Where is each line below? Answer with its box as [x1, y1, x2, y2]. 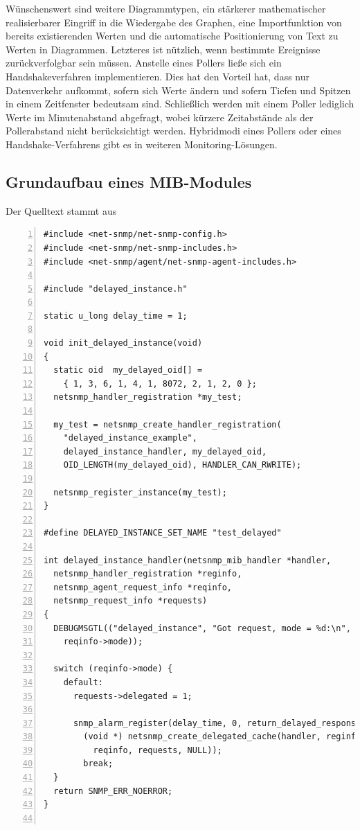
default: [63, 677, 103, 687]
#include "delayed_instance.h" [44, 283, 188, 294]
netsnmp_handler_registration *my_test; [53, 392, 242, 403]
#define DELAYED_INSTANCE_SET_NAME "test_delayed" [44, 528, 282, 538]
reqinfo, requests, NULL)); [93, 745, 222, 755]
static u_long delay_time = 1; [44, 310, 188, 321]
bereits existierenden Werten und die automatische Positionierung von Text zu [6, 28, 339, 43]
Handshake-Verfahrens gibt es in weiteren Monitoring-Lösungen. [6, 136, 278, 151]
